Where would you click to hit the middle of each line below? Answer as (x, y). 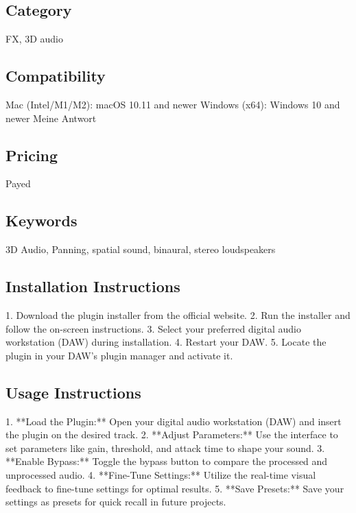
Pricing (32, 155)
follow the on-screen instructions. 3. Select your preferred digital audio (153, 328)
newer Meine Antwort (51, 118)
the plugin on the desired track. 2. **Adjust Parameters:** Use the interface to (172, 434)
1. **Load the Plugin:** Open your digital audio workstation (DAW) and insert (174, 421)
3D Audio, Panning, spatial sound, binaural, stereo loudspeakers (141, 249)
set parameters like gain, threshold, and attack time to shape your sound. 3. (165, 448)
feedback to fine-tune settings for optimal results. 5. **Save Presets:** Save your (175, 488)
